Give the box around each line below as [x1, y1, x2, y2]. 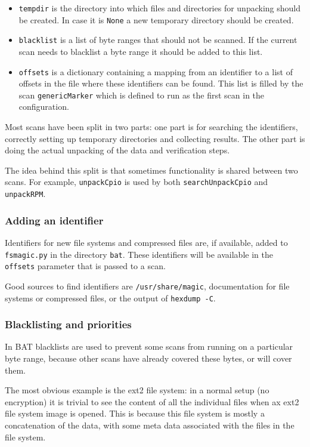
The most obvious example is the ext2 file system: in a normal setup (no [5, 384, 269, 396]
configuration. [18, 100, 69, 113]
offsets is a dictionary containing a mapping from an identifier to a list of [18, 65, 293, 78]
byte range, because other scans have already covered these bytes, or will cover [5, 352, 292, 364]
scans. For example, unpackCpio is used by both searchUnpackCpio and [5, 175, 268, 188]
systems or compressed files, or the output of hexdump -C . [5, 291, 216, 304]
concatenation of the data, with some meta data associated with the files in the [5, 418, 294, 431]
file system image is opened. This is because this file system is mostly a [5, 407, 265, 420]
